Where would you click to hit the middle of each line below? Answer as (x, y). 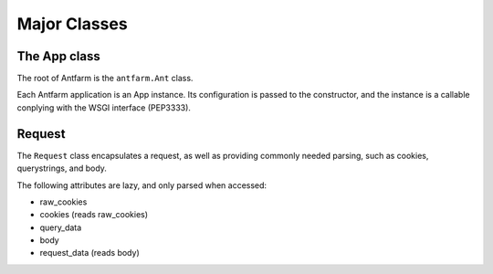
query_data (61, 227)
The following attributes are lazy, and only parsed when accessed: (142, 185)
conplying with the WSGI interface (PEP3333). (104, 107)
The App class (58, 56)
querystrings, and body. (62, 168)
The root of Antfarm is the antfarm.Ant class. (105, 79)
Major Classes (72, 24)
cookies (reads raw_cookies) (94, 215)
